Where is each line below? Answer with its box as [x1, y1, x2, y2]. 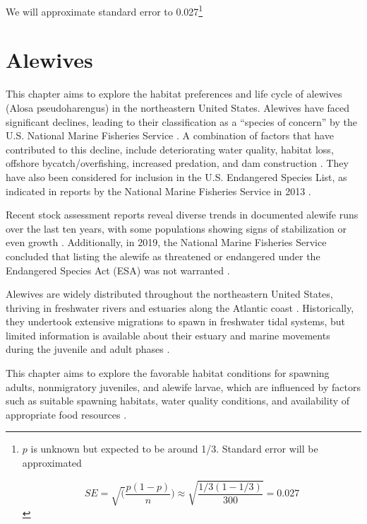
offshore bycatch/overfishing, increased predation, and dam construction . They [6, 156, 349, 170]
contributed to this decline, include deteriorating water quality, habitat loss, [6, 141, 334, 156]
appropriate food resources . [6, 407, 127, 421]
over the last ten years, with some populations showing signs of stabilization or [6, 221, 347, 235]
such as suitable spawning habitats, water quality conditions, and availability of [6, 393, 350, 408]
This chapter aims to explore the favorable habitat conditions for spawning [6, 366, 330, 380]
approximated [22, 455, 82, 470]
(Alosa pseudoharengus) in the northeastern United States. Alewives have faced [6, 100, 350, 115]
